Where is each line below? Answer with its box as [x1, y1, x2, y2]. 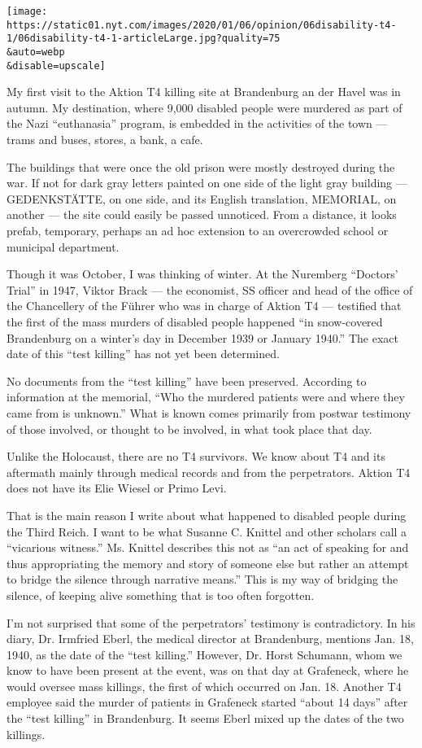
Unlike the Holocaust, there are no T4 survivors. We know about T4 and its [7, 448, 385, 465]
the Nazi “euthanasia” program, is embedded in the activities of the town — [7, 115, 388, 132]
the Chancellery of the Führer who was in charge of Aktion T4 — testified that [7, 297, 402, 314]
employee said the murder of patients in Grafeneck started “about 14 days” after [7, 693, 408, 711]
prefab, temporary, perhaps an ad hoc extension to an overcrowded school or [7, 222, 389, 239]
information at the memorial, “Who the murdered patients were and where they [7, 388, 405, 405]
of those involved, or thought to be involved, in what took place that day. [7, 420, 372, 437]
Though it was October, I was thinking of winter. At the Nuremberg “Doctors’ [7, 265, 398, 282]
